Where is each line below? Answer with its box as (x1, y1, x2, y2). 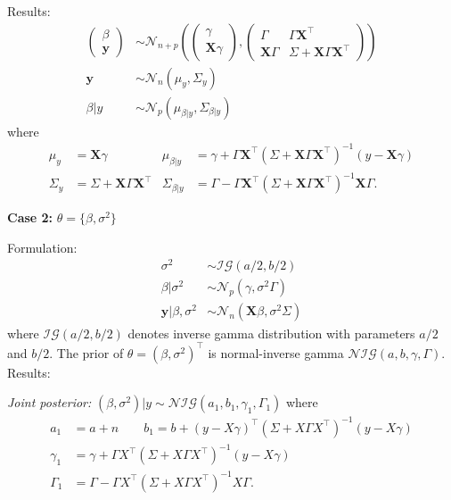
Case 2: (7, 208, 53, 227)
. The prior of (49, 343, 124, 362)
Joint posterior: (7, 393, 92, 412)
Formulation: (7, 237, 78, 256)
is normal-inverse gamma (208, 343, 344, 362)
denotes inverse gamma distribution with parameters (127, 323, 415, 342)
